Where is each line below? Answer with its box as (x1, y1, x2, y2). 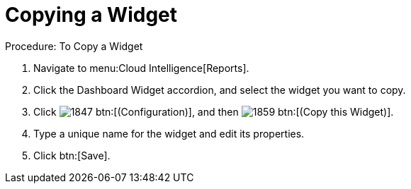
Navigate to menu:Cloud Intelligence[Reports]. (33, 61, 249, 74)
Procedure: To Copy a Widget (5, 39, 143, 52)
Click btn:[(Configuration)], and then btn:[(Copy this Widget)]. (33, 105, 394, 118)
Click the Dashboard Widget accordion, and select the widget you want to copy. (33, 83, 406, 96)
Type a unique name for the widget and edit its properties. (33, 127, 305, 140)
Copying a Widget (5, 3, 178, 27)
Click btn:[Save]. (33, 149, 111, 161)
